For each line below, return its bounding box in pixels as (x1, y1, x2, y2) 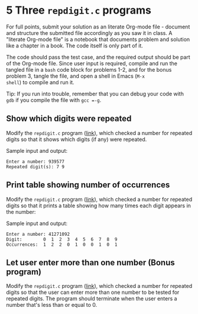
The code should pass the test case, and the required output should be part (6, 53, 190, 60)
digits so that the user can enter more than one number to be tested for (6, 289, 180, 296)
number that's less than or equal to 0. (6, 302, 98, 309)
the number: (6, 208, 36, 215)
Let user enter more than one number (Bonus (6, 257, 176, 267)
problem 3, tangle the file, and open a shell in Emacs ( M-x (6, 72, 145, 79)
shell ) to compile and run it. (6, 78, 75, 86)
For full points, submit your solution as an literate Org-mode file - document (6, 23, 190, 30)
